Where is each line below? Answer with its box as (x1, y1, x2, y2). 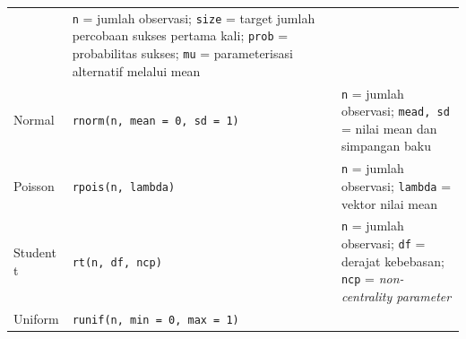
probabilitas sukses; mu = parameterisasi (72, 44, 293, 63)
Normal (13, 110, 55, 129)
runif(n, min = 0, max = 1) (72, 313, 239, 326)
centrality (341, 287, 393, 306)
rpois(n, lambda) (72, 180, 176, 194)
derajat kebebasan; (341, 251, 444, 270)
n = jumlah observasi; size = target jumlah (72, 8, 315, 27)
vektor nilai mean (341, 194, 437, 213)
